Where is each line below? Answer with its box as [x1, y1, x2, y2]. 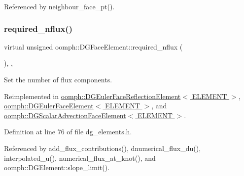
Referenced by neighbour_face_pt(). [4, 1, 115, 11]
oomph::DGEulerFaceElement [4, 101, 94, 111]
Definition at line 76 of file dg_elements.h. [4, 126, 132, 137]
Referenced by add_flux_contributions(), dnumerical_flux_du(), [4, 143, 201, 153]
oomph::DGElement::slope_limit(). [4, 162, 110, 173]
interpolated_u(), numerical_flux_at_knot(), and [4, 152, 156, 163]
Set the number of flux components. [4, 75, 112, 84]
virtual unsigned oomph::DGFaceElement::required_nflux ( [4, 41, 183, 51]
